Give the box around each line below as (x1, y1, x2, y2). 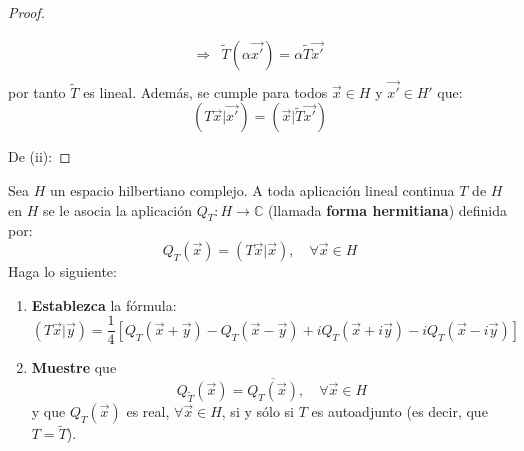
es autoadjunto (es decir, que (311, 401, 488, 422)
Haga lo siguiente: (8, 261, 117, 282)
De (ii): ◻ (8, 146, 71, 167)
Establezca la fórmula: (31, 294, 177, 315)
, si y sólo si (221, 401, 294, 422)
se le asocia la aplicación (42, 199, 193, 220)
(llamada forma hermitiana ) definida (267, 199, 507, 220)
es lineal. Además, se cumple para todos (83, 81, 328, 102)
